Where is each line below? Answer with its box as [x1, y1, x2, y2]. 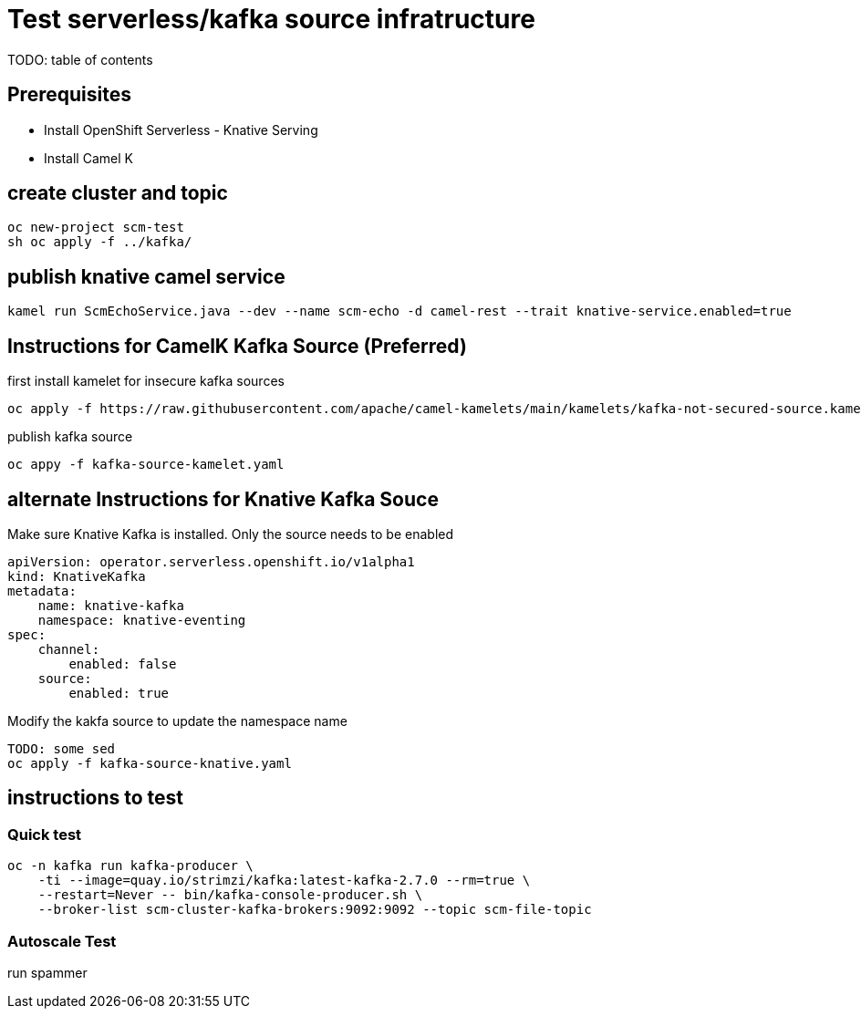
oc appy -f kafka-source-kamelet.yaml [7, 457, 285, 472]
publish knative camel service [7, 264, 285, 288]
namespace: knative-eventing [37, 612, 246, 627]
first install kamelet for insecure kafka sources [7, 373, 285, 389]
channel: [37, 641, 100, 657]
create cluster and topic [7, 181, 228, 205]
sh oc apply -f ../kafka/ [7, 234, 192, 250]
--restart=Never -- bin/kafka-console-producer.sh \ [37, 887, 423, 903]
